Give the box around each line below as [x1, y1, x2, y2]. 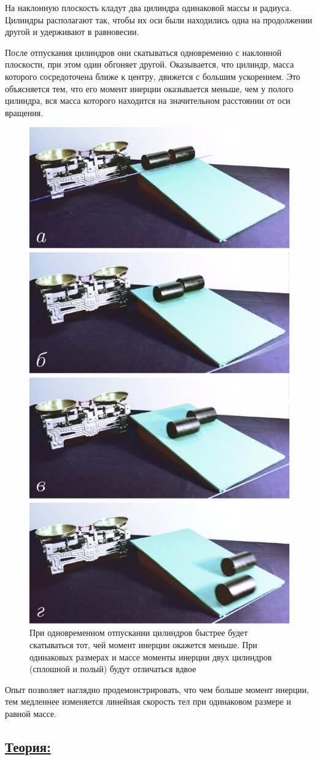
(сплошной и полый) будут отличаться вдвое [29, 662, 196, 675]
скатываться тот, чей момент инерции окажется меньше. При [29, 638, 258, 651]
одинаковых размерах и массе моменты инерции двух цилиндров [29, 650, 272, 663]
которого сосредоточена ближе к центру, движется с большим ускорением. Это [5, 69, 300, 82]
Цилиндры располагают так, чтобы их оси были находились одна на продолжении [5, 13, 313, 26]
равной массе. [5, 707, 57, 720]
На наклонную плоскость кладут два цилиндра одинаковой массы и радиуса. [5, 1, 292, 14]
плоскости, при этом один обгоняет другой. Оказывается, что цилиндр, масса [5, 58, 294, 71]
